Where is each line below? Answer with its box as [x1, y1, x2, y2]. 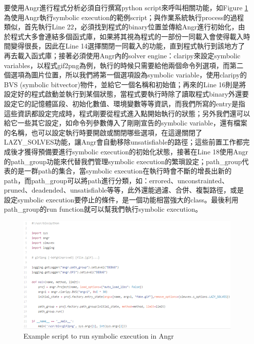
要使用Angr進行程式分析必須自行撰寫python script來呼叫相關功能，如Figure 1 [4, 2, 248, 12]
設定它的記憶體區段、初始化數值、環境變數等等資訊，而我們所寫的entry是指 [4, 98, 245, 108]
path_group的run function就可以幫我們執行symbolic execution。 [4, 204, 202, 214]
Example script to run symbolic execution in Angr [23, 330, 174, 341]
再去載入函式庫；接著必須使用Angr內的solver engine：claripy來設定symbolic [4, 50, 241, 60]
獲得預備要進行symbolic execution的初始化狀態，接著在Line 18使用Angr [24, 146, 249, 156]
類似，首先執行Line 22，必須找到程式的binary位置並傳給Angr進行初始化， [4, 22, 238, 32]
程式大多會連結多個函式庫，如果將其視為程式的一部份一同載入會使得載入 [10, 31, 243, 41]
